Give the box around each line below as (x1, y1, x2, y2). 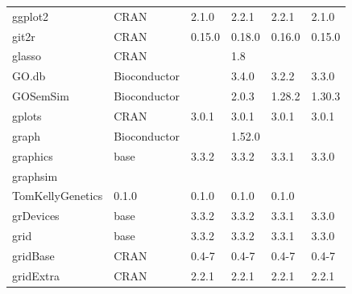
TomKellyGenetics (12, 187, 103, 204)
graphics (12, 147, 53, 164)
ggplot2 (12, 7, 49, 24)
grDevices (12, 207, 60, 224)
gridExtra (12, 267, 60, 284)
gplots (12, 107, 42, 124)
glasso (12, 47, 41, 64)
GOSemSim (12, 88, 69, 104)
